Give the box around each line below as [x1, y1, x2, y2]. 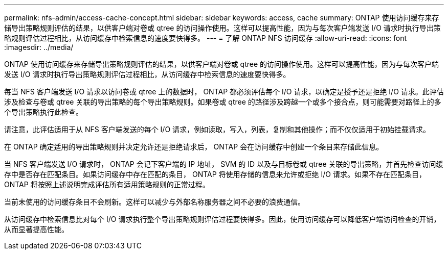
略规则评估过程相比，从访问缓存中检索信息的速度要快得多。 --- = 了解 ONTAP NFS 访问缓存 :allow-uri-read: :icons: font [4, 34, 407, 42]
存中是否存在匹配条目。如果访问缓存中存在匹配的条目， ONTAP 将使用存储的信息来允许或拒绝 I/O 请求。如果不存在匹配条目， [4, 170, 426, 179]
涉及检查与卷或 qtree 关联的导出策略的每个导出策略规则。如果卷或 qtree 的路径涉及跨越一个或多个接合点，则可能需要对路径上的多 [4, 97, 441, 106]
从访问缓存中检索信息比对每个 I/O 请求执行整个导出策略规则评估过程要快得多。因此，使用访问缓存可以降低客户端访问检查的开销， [4, 215, 441, 223]
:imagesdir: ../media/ [4, 43, 74, 52]
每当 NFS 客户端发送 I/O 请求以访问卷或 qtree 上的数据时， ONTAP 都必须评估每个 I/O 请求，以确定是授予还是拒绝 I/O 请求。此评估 [4, 87, 444, 96]
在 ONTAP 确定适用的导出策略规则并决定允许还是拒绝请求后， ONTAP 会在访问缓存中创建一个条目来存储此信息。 [4, 142, 384, 151]
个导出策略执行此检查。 [4, 108, 83, 116]
